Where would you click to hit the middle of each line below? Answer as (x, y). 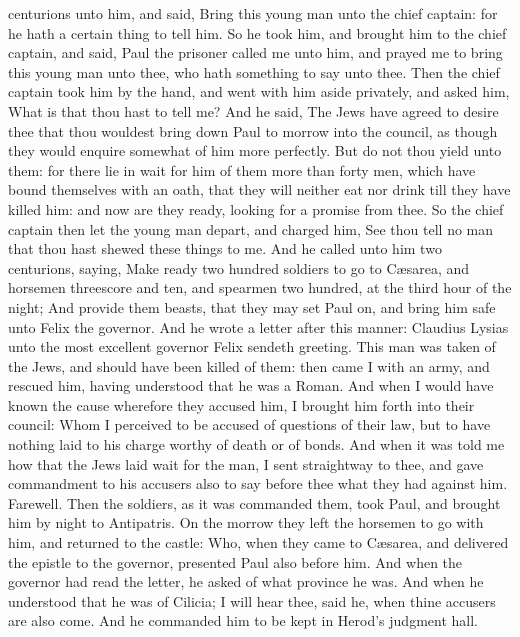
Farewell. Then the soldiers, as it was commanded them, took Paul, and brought (254, 502)
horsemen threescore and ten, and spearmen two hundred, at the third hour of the (260, 287)
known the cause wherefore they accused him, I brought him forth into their (241, 404)
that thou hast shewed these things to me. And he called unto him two (225, 248)
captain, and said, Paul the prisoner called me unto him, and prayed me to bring (255, 52)
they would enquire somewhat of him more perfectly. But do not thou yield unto (255, 150)
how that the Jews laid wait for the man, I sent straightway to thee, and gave (246, 463)
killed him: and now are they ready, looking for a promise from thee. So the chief (256, 208)
